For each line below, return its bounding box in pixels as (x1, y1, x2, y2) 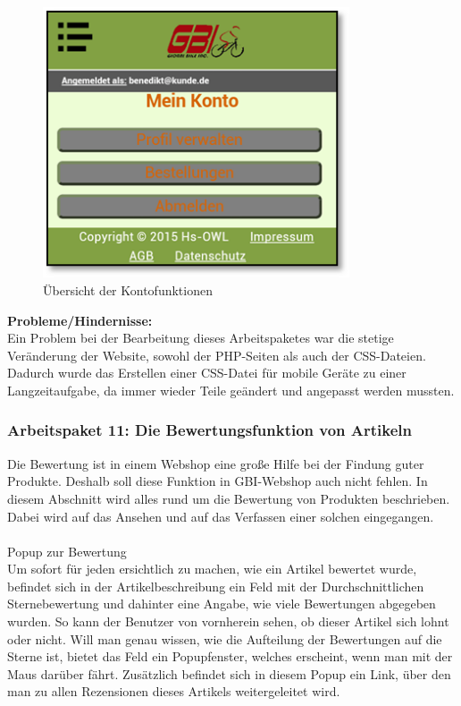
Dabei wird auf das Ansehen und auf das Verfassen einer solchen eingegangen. (7, 506, 434, 525)
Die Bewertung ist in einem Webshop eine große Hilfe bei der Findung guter (7, 454, 424, 472)
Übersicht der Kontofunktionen (43, 280, 213, 299)
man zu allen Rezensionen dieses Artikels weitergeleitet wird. (7, 682, 340, 701)
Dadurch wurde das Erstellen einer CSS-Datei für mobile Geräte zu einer (7, 363, 407, 382)
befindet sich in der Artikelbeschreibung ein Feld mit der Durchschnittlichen (7, 576, 424, 595)
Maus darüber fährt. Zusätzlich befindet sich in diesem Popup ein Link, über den (7, 664, 451, 683)
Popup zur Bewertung (7, 541, 127, 560)
